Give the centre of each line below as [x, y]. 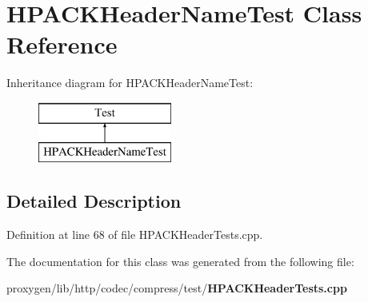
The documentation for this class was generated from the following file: [180, 261]
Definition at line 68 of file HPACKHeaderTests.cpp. [135, 234]
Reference [62, 44]
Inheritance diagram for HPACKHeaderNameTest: [130, 83]
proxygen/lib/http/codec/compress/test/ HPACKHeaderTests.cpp [177, 288]
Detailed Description [94, 201]
